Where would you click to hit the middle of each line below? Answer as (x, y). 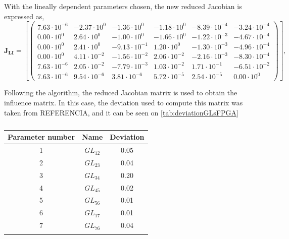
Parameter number (41, 137)
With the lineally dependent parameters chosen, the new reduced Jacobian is (123, 6)
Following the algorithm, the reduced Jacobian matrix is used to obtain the (121, 93)
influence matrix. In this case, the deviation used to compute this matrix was (124, 103)
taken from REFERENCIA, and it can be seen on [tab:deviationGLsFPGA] (121, 112)
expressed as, (24, 16)
